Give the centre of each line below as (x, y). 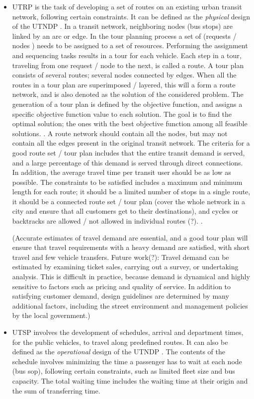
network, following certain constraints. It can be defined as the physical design (131, 16)
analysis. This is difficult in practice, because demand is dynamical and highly (131, 277)
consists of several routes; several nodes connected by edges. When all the (124, 75)
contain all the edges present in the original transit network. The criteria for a (131, 143)
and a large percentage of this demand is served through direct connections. (127, 162)
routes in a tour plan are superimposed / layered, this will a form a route (124, 84)
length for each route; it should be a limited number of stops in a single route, (131, 192)
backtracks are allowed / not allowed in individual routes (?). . (107, 221)
